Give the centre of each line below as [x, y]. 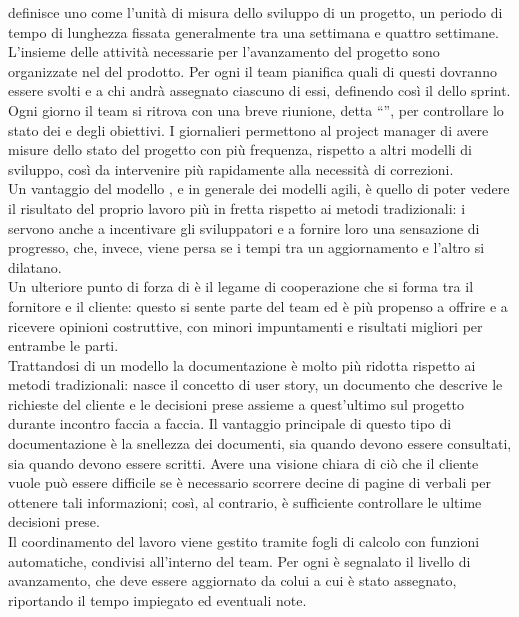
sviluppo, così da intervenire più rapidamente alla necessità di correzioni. [231, 168]
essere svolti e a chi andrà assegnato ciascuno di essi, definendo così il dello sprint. [259, 90]
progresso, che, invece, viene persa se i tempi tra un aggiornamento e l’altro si [246, 247]
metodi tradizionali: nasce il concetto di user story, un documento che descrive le [255, 384]
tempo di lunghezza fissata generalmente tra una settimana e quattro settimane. [253, 31]
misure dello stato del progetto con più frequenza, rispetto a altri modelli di [240, 149]
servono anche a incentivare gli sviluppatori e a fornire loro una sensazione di [244, 227]
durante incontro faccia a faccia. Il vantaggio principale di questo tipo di [230, 423]
